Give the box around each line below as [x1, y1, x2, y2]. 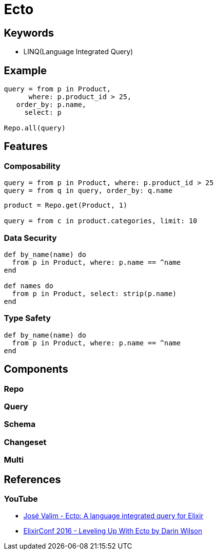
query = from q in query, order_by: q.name [4, 187, 173, 195]
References [4, 473, 61, 486]
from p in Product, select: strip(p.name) [12, 289, 177, 298]
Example [4, 64, 47, 77]
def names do [4, 281, 54, 290]
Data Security [4, 233, 57, 243]
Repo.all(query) [4, 124, 66, 132]
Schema [4, 419, 36, 429]
